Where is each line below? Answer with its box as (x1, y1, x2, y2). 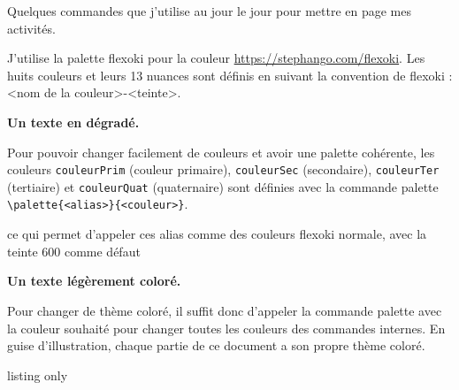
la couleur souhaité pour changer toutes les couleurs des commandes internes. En (7, 318, 446, 337)
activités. (7, 19, 56, 37)
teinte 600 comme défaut (7, 241, 141, 260)
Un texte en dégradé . (7, 112, 140, 131)
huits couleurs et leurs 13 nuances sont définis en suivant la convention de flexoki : (7, 65, 453, 84)
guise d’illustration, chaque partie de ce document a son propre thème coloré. (7, 336, 425, 355)
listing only (7, 365, 68, 384)
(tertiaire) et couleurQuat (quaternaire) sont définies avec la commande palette (7, 177, 439, 195)
